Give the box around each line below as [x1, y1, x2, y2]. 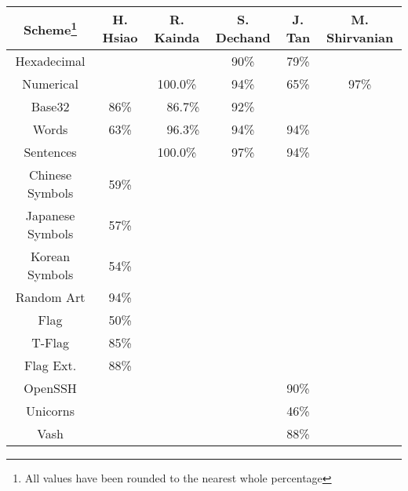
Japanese [25, 206, 75, 224]
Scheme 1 [24, 17, 78, 39]
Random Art [15, 288, 86, 306]
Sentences [24, 143, 77, 161]
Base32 [31, 97, 70, 115]
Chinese [28, 165, 72, 184]
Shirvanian [326, 28, 394, 46]
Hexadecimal [15, 52, 86, 70]
